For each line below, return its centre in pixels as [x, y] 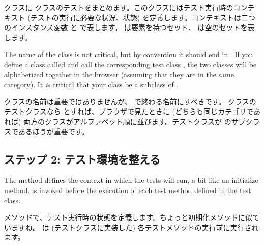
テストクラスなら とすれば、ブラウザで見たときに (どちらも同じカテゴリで [129, 111]
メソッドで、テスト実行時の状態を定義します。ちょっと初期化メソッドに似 [128, 217]
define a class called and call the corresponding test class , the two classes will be [130, 64]
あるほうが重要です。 [53, 131]
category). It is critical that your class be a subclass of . [91, 84]
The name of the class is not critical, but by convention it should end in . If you [129, 54]
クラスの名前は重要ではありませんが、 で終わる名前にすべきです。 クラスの [130, 101]
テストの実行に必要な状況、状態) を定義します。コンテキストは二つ [143, 17]
